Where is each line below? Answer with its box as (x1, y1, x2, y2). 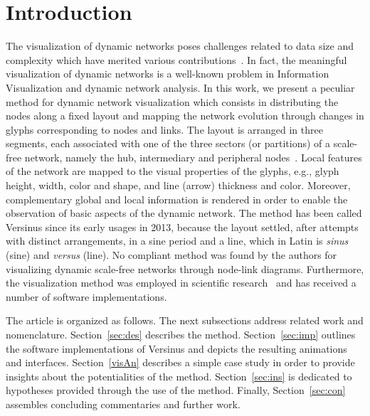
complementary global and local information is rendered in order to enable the (6, 191, 348, 206)
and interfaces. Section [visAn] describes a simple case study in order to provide (6, 355, 355, 370)
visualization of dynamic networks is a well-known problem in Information (6, 66, 329, 81)
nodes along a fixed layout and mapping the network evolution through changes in (6, 108, 364, 123)
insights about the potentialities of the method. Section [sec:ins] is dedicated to (6, 368, 352, 383)
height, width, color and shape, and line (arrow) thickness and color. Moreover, (6, 178, 351, 193)
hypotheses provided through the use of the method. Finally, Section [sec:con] (6, 383, 346, 398)
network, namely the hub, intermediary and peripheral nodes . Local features (24, 149, 362, 164)
